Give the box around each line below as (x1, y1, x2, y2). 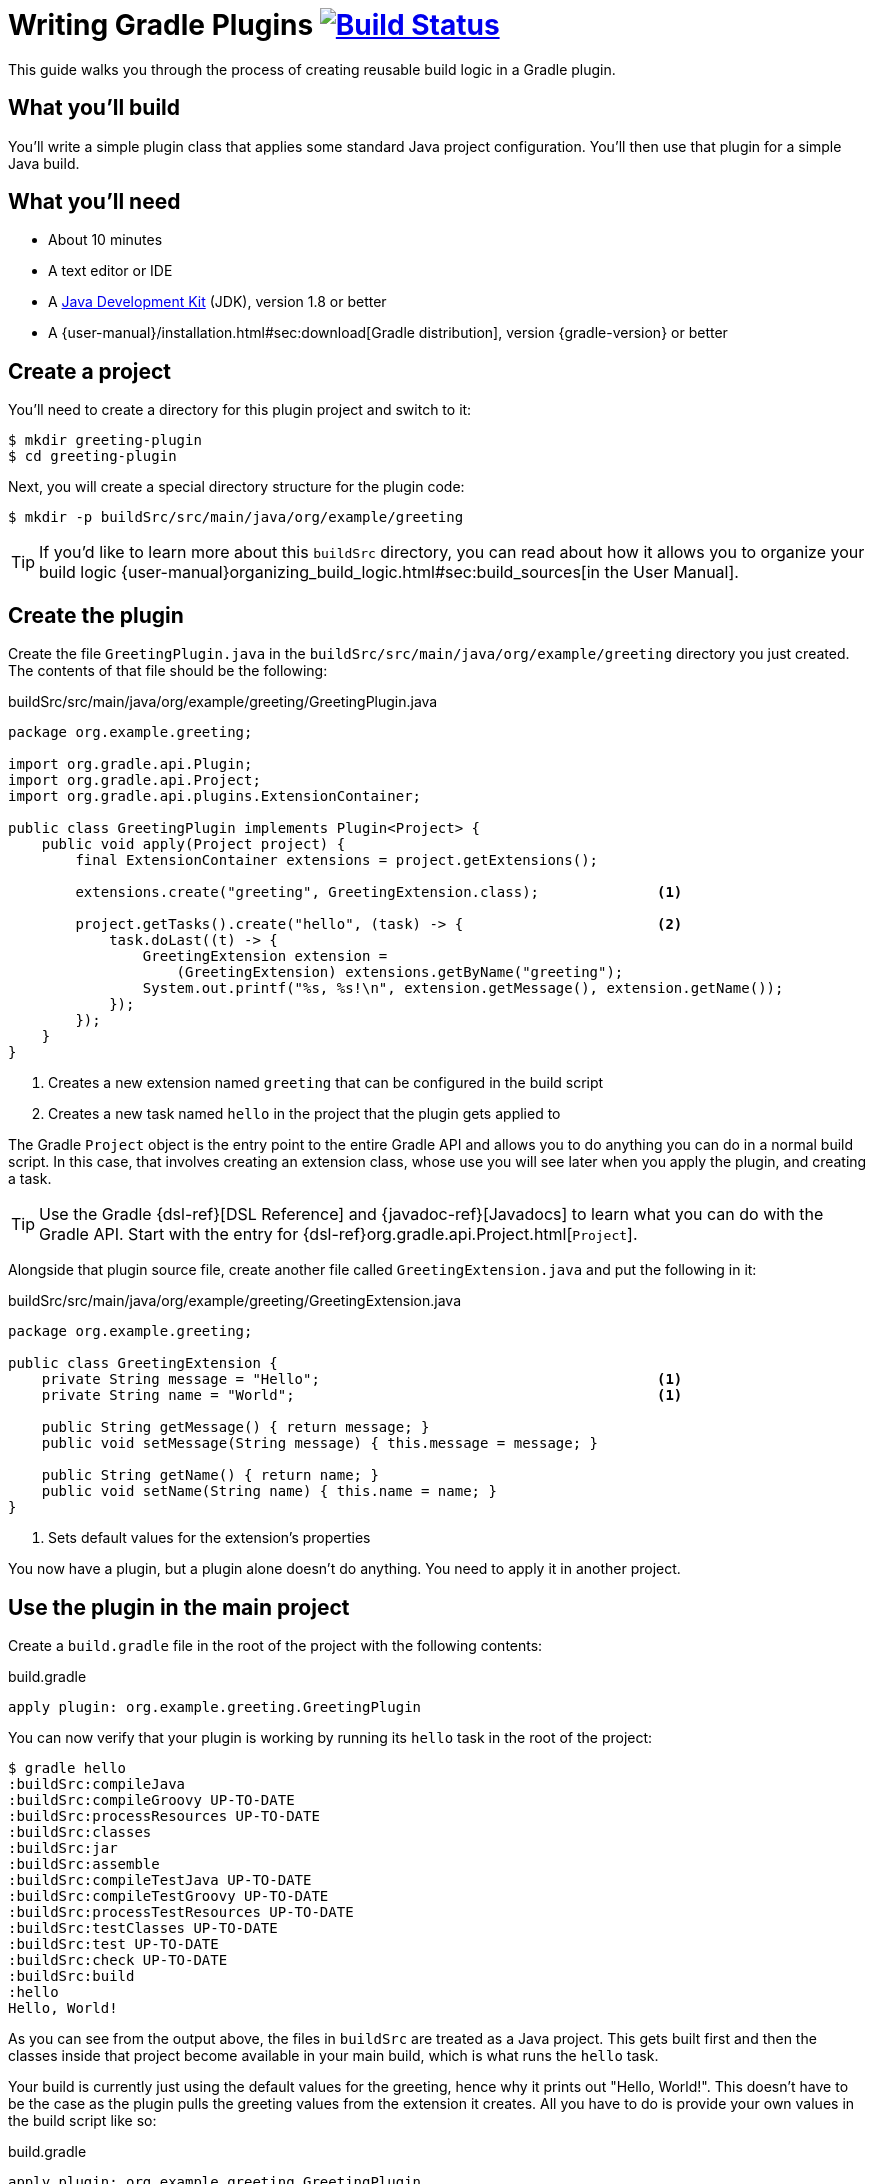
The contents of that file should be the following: (8, 662, 328, 680)
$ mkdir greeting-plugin (8, 432, 202, 449)
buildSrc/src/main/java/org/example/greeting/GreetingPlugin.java (8, 693, 438, 711)
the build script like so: (8, 2111, 157, 2129)
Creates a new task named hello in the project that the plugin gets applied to (48, 1105, 561, 1123)
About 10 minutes (48, 231, 163, 249)
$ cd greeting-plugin (8, 448, 177, 465)
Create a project (8, 358, 172, 384)
